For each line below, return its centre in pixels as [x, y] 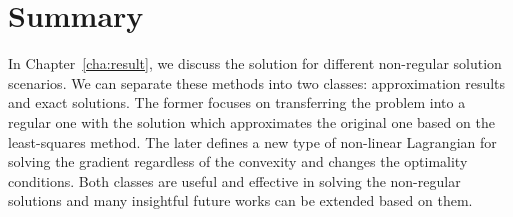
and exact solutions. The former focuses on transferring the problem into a [237, 102]
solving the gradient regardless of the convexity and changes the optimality [238, 161]
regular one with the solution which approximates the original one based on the [251, 121]
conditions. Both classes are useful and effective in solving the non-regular [234, 180]
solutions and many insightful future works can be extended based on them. [240, 200]
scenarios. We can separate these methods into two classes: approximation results [257, 82]
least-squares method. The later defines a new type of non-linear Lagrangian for [252, 141]
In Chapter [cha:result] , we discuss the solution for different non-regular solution [255, 63]
